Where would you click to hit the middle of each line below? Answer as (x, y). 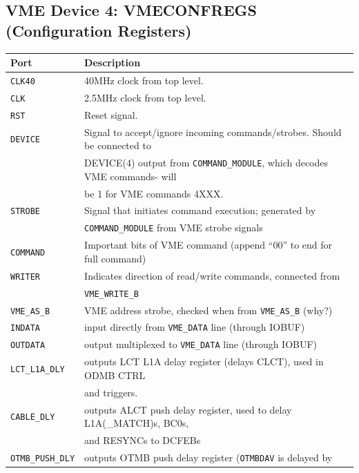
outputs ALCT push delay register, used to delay (188, 409)
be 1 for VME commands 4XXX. (154, 193)
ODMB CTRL (115, 375)
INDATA (25, 328)
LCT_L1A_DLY (38, 369)
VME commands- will (130, 176)
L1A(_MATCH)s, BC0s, (137, 423)
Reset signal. (111, 114)
